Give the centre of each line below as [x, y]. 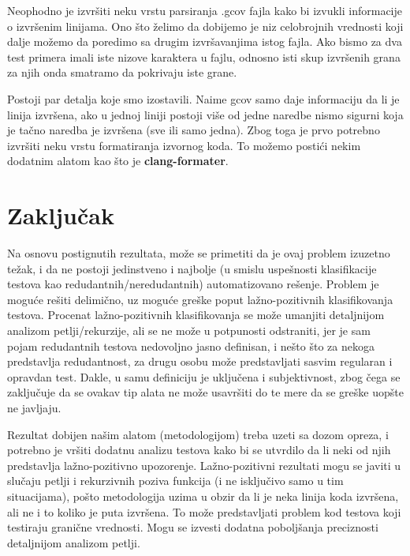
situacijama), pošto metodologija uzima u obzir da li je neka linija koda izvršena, [203, 496]
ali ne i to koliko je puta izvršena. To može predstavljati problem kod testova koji [204, 511]
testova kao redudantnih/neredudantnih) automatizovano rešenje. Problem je [193, 284]
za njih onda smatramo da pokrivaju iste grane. [122, 72]
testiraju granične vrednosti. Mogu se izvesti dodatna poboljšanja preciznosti [193, 527]
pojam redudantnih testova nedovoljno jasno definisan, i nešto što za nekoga [191, 346]
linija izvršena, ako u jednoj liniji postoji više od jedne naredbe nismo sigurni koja [205, 114]
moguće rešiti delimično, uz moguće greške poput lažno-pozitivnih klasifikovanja [200, 299]
